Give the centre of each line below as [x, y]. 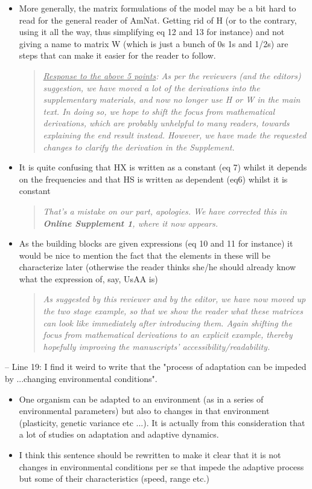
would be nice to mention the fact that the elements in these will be [145, 255]
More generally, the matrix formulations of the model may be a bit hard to [158, 8]
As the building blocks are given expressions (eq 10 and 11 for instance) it [156, 243]
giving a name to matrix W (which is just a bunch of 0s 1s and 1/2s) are [154, 43]
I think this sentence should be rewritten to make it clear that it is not [150, 455]
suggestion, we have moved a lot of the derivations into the [151, 87]
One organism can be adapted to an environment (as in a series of [141, 399]
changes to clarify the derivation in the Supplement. [139, 147]
